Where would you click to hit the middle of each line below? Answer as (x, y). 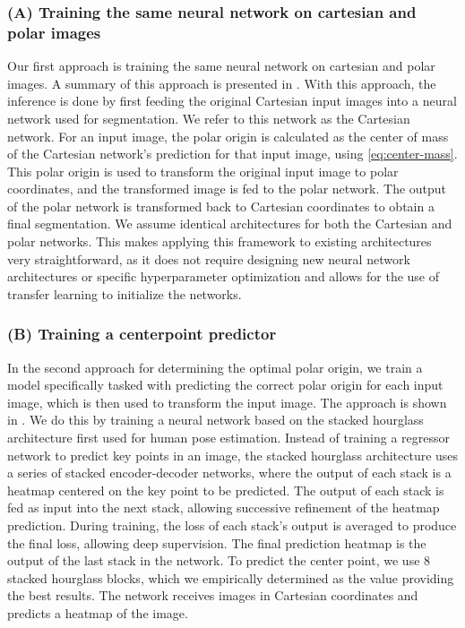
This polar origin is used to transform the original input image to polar (203, 171)
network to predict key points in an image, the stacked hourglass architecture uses (233, 455)
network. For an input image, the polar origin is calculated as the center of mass (228, 136)
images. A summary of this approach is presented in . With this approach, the (222, 83)
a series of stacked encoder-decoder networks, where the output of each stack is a (229, 473)
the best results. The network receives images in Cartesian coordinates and (213, 595)
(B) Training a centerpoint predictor (142, 334)
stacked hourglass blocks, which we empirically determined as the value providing (231, 577)
